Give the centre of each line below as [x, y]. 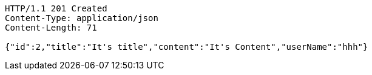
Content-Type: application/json [82, 18]
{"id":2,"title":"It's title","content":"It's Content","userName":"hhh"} [187, 47]
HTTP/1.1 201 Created [56, 8]
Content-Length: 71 [51, 28]
